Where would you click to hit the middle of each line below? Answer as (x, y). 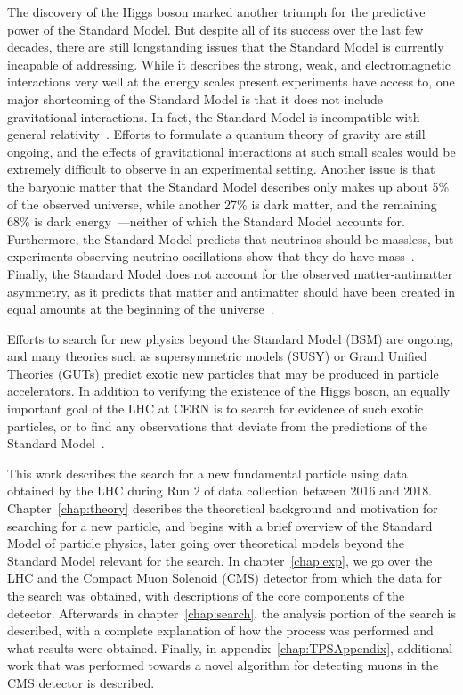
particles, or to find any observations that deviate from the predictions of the (217, 425)
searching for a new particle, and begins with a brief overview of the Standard (220, 525)
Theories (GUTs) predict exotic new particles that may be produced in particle (223, 373)
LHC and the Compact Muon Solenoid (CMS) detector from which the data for (224, 578)
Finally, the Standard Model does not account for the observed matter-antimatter (230, 273)
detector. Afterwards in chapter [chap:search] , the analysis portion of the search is (231, 613)
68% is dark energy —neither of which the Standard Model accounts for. (206, 221)
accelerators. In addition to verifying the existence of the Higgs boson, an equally (229, 391)
